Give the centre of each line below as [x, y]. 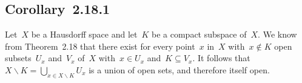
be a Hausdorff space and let [84, 34]
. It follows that [221, 58]
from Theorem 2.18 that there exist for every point [100, 46]
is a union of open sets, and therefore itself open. [179, 69]
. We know [277, 34]
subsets [18, 58]
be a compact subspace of [199, 34]
